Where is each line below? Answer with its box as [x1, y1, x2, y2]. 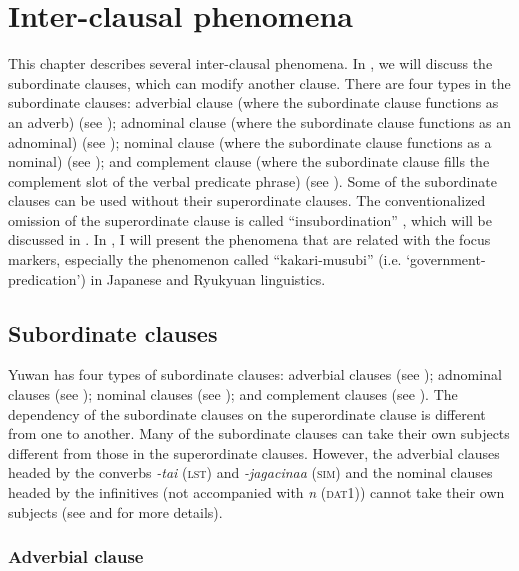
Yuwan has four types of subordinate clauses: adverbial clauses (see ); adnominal [8, 364, 502, 385]
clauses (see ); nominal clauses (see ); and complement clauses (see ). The [8, 384, 458, 405]
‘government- [406, 249, 486, 270]
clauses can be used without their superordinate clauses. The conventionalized [8, 190, 486, 211]
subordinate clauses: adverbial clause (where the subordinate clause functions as [8, 92, 499, 113]
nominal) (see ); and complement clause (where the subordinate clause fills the [8, 151, 490, 172]
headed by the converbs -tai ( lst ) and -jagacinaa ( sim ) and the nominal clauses [8, 462, 493, 483]
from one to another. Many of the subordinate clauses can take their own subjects [8, 423, 510, 444]
